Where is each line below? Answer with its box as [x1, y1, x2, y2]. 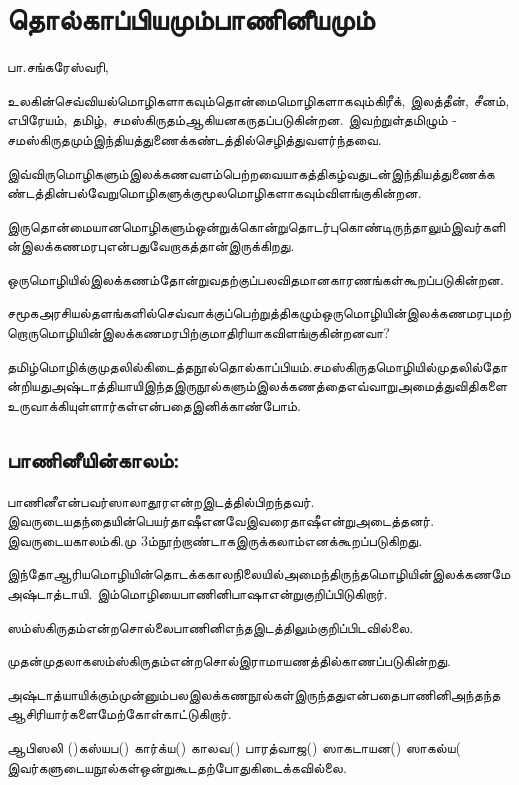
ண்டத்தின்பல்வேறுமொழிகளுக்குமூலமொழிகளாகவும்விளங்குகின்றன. [7, 182, 422, 203]
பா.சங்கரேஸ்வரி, [7, 56, 109, 77]
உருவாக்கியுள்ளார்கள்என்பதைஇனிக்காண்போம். [7, 394, 301, 415]
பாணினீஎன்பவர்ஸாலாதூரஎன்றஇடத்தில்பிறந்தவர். [7, 490, 315, 511]
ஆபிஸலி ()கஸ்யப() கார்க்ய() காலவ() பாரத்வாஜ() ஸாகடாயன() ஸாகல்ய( [7, 736, 462, 757]
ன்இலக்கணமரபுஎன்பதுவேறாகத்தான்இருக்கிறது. [7, 235, 295, 256]
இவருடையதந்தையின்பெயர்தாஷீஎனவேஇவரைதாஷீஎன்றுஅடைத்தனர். [7, 510, 435, 531]
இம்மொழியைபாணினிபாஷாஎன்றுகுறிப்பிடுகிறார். [97, 583, 388, 604]
